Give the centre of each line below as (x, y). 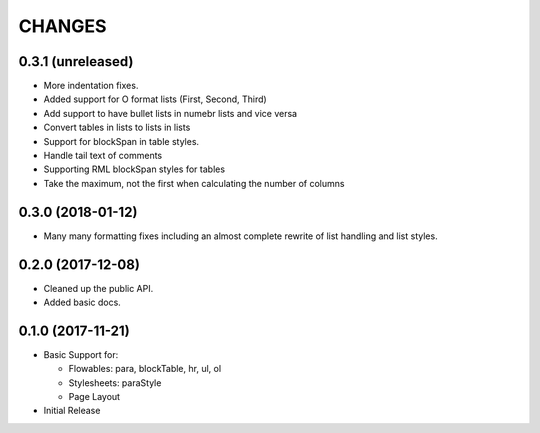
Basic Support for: (81, 354)
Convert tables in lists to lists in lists (117, 127)
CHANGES (62, 26)
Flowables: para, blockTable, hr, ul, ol (145, 369)
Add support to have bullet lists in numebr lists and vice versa (170, 113)
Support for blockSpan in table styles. (121, 141)
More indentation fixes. (91, 86)
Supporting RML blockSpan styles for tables (134, 169)
